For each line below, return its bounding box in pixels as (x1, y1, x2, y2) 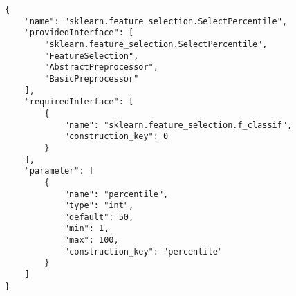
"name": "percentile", (64, 189, 169, 199)
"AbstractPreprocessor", (44, 62, 158, 73)
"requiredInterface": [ (24, 97, 134, 107)
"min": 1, (64, 223, 109, 234)
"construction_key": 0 (64, 131, 169, 142)
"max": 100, (64, 235, 119, 246)
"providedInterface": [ (24, 28, 134, 38)
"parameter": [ (24, 166, 94, 176)
